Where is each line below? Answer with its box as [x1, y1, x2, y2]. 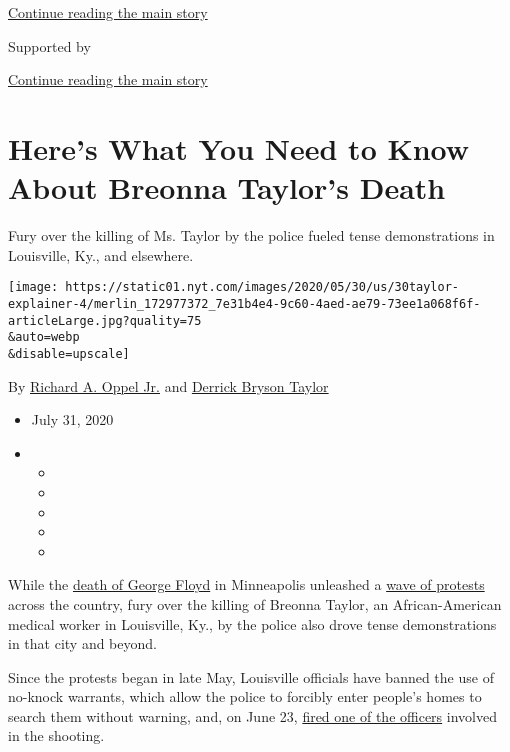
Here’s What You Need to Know [8, 127, 470, 168]
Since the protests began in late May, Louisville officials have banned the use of [8, 666, 494, 687]
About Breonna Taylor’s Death [8, 167, 446, 208]
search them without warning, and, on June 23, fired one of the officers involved [8, 705, 497, 726]
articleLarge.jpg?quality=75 [8, 313, 202, 328]
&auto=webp [8, 330, 80, 345]
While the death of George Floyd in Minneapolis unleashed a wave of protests [8, 574, 485, 595]
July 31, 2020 [31, 409, 114, 430]
